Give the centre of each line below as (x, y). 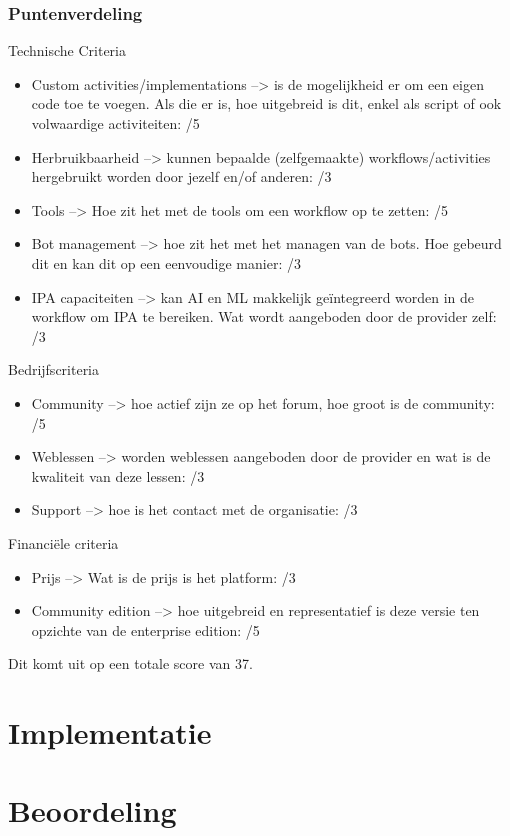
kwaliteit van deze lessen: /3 (118, 475)
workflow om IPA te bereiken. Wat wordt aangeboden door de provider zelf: (264, 316)
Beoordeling (92, 810)
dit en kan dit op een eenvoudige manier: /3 (166, 262)
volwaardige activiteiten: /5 (115, 123)
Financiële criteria (63, 542)
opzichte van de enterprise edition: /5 (145, 629)
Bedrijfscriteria (54, 369)
